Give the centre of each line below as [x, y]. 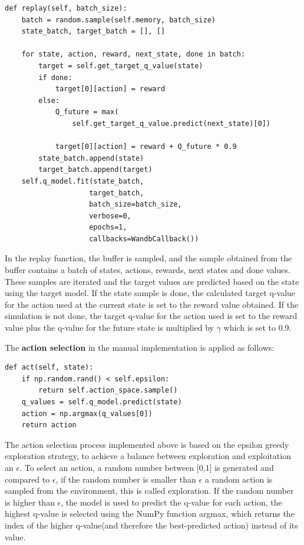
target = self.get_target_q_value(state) [121, 66]
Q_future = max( [87, 112]
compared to [27, 479]
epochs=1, [108, 227]
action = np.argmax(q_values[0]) [87, 413]
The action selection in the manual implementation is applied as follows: [140, 347]
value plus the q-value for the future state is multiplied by [109, 328]
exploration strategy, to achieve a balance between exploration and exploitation [148, 456]
